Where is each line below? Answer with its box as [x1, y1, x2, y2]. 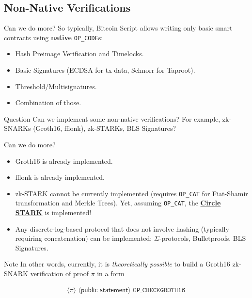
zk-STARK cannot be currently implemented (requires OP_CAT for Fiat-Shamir [15, 188, 248, 198]
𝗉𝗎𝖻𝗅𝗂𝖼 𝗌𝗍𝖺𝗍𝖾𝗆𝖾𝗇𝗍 [81, 286, 128, 294]
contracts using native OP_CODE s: [4, 32, 103, 42]
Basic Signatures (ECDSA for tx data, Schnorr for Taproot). [15, 65, 195, 75]
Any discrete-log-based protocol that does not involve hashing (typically [15, 223, 229, 234]
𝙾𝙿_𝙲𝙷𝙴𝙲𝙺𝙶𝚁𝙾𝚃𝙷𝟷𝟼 [133, 286, 185, 294]
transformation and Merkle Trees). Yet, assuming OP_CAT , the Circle [15, 198, 221, 208]
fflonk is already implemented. [15, 172, 105, 182]
